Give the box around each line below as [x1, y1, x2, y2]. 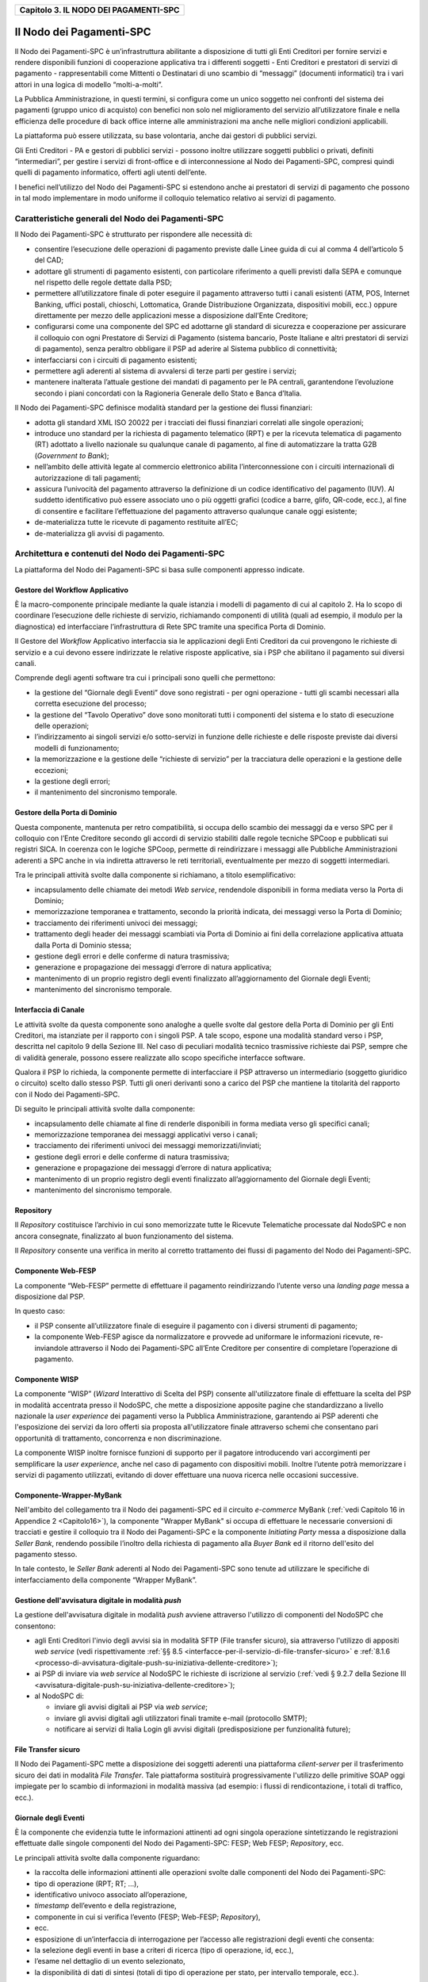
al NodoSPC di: [34, 1691, 85, 1701]
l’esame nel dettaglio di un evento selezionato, [34, 1957, 185, 1966]
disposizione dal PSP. [14, 1291, 86, 1301]
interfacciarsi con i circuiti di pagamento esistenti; [34, 355, 197, 365]
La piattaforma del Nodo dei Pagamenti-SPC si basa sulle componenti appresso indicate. [14, 564, 305, 574]
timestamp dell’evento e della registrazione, [34, 1901, 178, 1911]
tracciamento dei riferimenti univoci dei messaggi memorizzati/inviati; [34, 1141, 262, 1150]
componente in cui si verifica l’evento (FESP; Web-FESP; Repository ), [34, 1911, 261, 1922]
